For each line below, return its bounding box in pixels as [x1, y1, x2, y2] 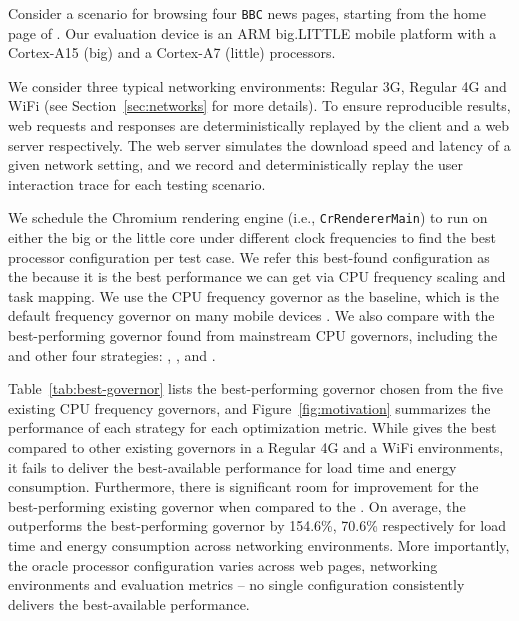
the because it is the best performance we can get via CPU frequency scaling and [8, 266, 506, 287]
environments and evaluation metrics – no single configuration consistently [8, 574, 465, 595]
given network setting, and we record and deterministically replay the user [8, 154, 464, 175]
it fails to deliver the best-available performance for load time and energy [8, 456, 457, 477]
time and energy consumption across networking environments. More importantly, [8, 534, 510, 555]
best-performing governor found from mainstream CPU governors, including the [8, 325, 498, 346]
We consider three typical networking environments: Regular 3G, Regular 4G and [8, 75, 507, 96]
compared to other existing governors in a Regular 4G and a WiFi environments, [8, 437, 504, 457]
